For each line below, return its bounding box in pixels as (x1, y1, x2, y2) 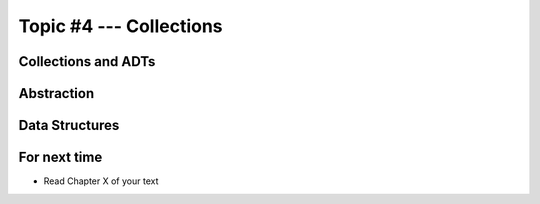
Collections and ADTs (18, 53, 156, 70)
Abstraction (18, 85, 95, 102)
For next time (18, 149, 103, 166)
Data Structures (18, 117, 120, 134)
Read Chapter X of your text (43, 175, 159, 187)
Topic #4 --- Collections (18, 15, 224, 37)
